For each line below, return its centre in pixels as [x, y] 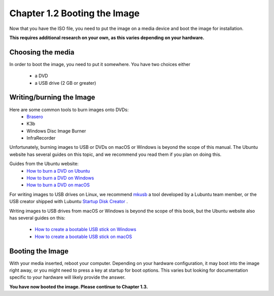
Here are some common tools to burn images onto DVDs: [69, 110]
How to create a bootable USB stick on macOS [83, 237]
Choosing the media [42, 52]
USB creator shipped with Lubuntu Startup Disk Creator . [68, 202]
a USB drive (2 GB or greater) [65, 83]
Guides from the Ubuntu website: [44, 164]
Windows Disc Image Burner [56, 131]
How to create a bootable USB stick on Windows [85, 229]
